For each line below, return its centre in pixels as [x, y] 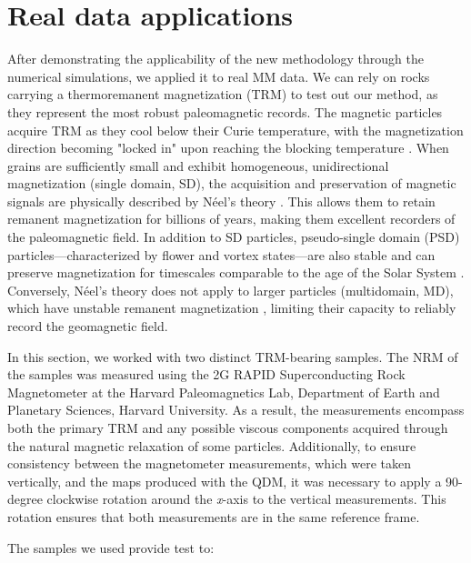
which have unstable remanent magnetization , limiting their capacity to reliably [232, 308]
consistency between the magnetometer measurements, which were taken [210, 463]
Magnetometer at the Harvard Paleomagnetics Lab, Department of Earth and [224, 392]
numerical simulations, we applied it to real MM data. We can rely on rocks [219, 76]
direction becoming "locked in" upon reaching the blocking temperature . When [228, 148]
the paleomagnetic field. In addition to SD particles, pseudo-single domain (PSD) [234, 237]
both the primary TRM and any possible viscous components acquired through [228, 427]
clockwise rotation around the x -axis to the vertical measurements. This [246, 499]
